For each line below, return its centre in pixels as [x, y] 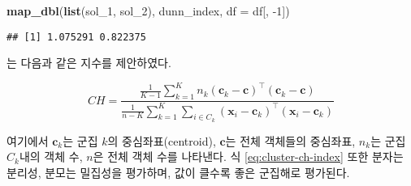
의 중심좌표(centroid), [162, 140]
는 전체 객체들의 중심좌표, [290, 140]
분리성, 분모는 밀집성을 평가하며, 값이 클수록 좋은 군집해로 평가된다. [178, 172]
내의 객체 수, [51, 156]
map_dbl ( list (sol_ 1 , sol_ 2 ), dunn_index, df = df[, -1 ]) [148, 11]
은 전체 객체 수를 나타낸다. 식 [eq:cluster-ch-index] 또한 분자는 [248, 156]
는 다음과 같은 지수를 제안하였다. [89, 63]
